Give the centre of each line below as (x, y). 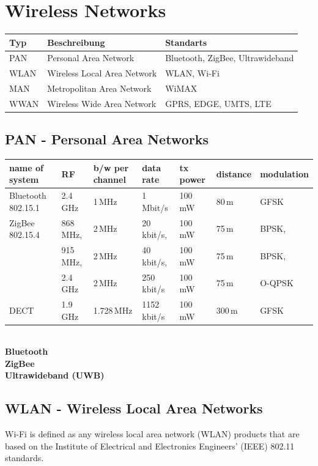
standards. (24, 458)
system (24, 179)
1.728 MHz (113, 310)
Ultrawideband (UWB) (55, 375)
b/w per (111, 167)
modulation (284, 173)
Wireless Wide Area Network (102, 103)
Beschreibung (76, 42)
